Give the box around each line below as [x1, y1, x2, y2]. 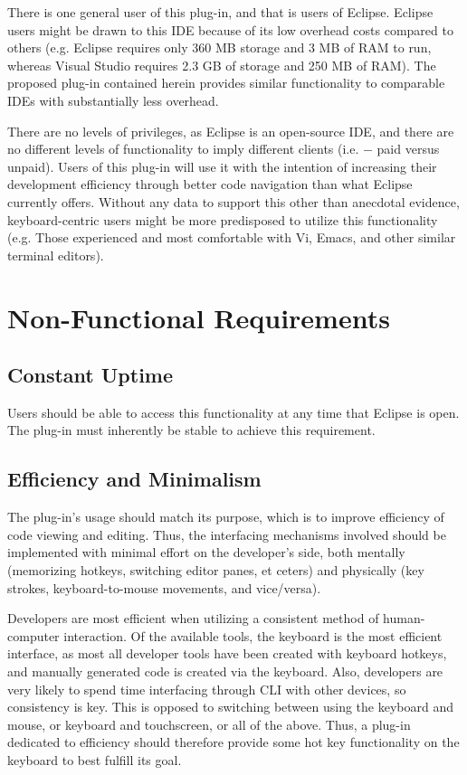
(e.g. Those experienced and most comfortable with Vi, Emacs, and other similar [7, 228, 456, 247]
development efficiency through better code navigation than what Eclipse [7, 175, 413, 194]
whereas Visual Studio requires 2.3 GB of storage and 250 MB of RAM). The [7, 55, 436, 74]
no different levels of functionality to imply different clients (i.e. [7, 139, 359, 158]
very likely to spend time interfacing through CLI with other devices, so [7, 679, 406, 698]
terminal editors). [7, 245, 104, 264]
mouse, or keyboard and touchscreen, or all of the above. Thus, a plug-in [7, 714, 411, 733]
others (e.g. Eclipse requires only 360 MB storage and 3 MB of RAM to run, [7, 38, 432, 57]
